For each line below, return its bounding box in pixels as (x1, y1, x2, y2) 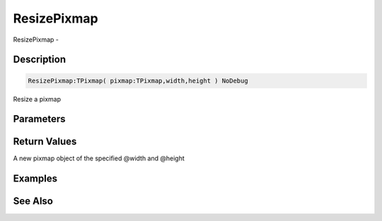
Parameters (13, 113, 66, 125)
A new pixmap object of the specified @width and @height (13, 154, 185, 162)
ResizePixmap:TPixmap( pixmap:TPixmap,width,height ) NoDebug (28, 76, 248, 85)
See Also (13, 195, 53, 208)
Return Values (13, 136, 77, 148)
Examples (13, 173, 58, 185)
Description (13, 54, 66, 66)
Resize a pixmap (13, 95, 62, 103)
